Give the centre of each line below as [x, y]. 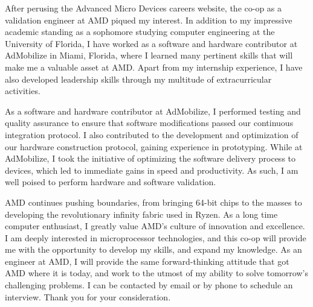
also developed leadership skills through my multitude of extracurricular [138, 79]
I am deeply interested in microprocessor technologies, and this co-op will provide [156, 237]
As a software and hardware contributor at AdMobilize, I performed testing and [153, 111]
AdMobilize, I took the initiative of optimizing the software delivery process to [150, 158]
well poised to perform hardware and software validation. [111, 182]
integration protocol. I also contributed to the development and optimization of [152, 134]
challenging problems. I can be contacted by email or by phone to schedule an [149, 285]
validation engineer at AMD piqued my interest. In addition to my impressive [149, 20]
